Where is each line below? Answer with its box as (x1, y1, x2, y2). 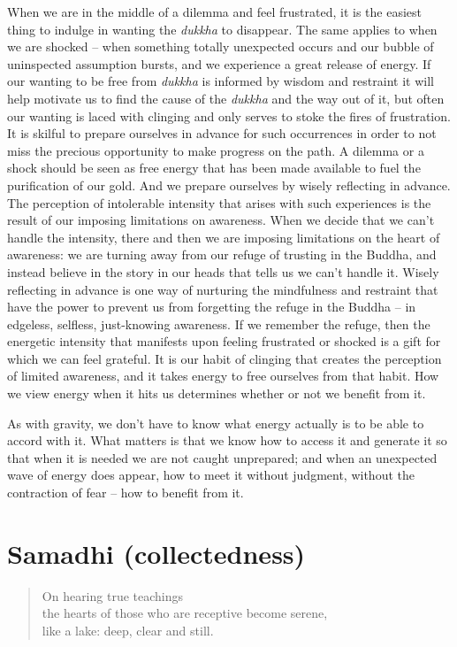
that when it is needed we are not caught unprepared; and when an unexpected (7, 448, 438, 466)
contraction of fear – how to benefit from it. (7, 483, 244, 502)
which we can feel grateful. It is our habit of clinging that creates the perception (7, 349, 442, 367)
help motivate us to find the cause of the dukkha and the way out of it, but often (7, 89, 445, 107)
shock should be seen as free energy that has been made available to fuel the (7, 158, 421, 177)
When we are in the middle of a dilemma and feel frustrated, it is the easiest (7, 3, 422, 20)
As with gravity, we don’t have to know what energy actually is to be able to (7, 413, 424, 432)
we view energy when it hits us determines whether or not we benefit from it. (7, 384, 426, 403)
